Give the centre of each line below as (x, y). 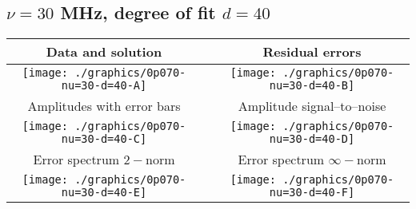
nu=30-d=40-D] (312, 139)
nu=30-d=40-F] (312, 193)
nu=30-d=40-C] (104, 139)
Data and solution (104, 52)
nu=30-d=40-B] (312, 86)
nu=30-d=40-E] (104, 193)
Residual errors (312, 52)
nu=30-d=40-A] (104, 86)
